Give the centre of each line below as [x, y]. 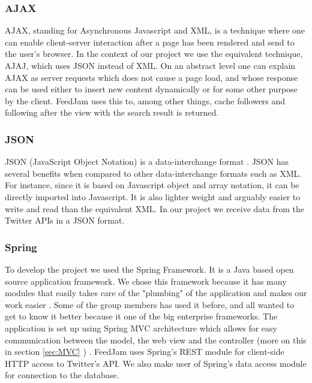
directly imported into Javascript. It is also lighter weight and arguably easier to [153, 196]
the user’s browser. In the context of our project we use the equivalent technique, [154, 54]
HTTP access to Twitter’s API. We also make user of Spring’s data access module [156, 363]
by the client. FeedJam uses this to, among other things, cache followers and [145, 100]
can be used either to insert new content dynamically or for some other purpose [151, 89]
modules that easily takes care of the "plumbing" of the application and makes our [156, 293]
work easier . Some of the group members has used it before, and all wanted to [150, 304]
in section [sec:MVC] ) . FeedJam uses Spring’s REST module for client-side [145, 352]
